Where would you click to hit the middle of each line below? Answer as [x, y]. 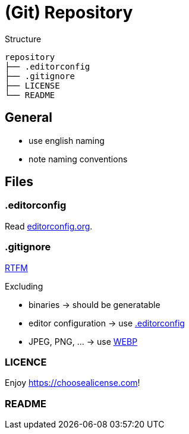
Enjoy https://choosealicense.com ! [73, 383]
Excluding [24, 286]
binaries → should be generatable [94, 304]
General [29, 118]
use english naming [67, 140]
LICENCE [26, 362]
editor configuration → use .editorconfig [107, 323]
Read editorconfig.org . [49, 226]
